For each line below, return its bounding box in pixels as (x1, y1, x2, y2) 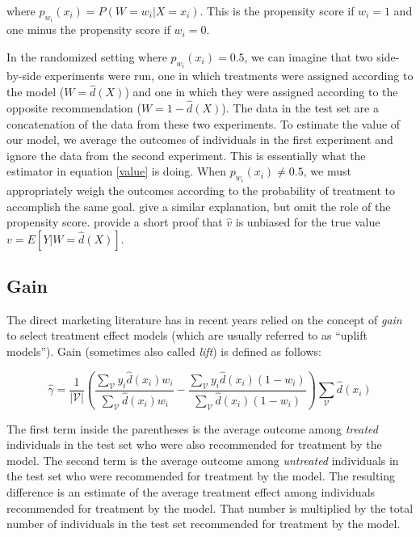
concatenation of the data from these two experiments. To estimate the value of (6, 115, 401, 132)
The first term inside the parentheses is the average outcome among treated (6, 420, 378, 437)
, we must (303, 163, 351, 180)
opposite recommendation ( (6, 99, 141, 116)
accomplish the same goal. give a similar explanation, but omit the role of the (6, 197, 391, 214)
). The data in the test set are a (221, 99, 379, 116)
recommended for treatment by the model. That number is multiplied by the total (6, 499, 414, 516)
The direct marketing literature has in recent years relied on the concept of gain (6, 311, 402, 328)
